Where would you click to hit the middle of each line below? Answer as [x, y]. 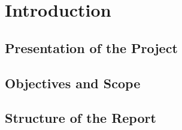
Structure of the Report [81, 118]
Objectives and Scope [73, 83]
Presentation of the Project [91, 47]
